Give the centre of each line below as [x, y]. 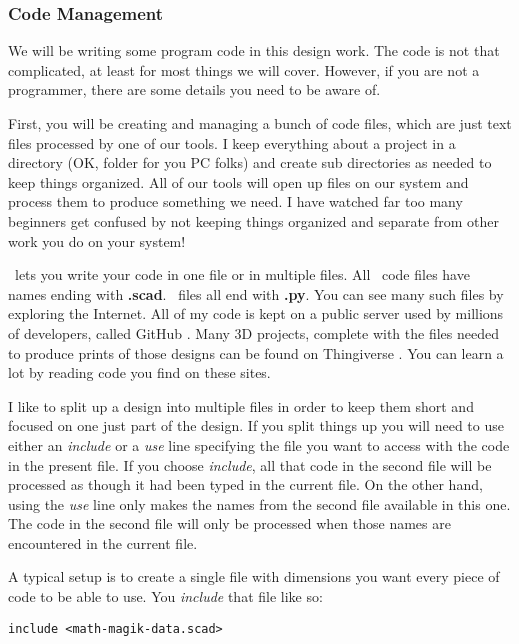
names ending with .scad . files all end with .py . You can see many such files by [256, 293]
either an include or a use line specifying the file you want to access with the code [259, 444]
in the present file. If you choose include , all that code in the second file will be [250, 464]
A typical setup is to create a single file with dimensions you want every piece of [254, 576]
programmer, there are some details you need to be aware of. [194, 89]
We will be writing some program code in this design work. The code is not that [254, 50]
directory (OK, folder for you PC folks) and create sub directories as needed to [250, 162]
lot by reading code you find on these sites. [139, 372]
